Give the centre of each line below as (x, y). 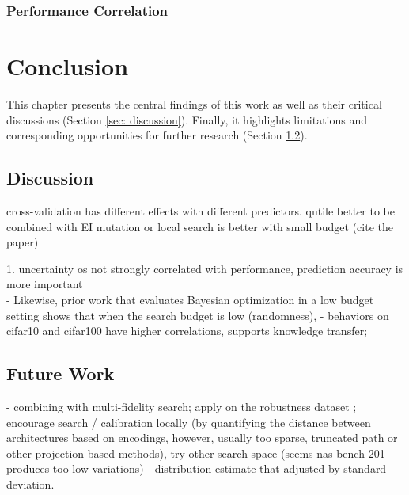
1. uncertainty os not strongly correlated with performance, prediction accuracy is (205, 268)
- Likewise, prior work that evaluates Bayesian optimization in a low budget (190, 299)
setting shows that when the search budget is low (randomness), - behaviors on (198, 315)
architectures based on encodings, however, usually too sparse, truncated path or (202, 438)
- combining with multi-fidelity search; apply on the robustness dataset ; (182, 406)
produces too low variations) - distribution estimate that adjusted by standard (197, 468)
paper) (23, 242)
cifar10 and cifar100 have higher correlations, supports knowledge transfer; (187, 331)
